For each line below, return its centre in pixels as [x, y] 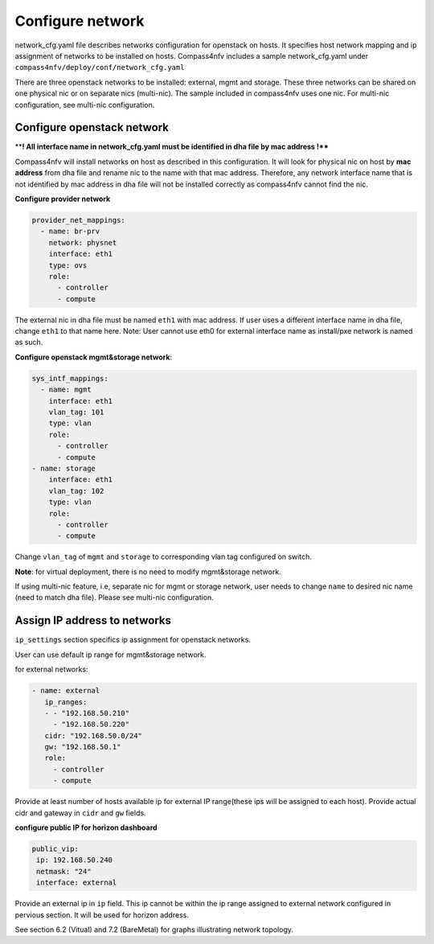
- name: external [66, 691]
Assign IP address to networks [93, 620]
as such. [29, 343]
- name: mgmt [66, 390]
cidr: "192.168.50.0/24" [93, 735]
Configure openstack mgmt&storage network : [94, 357]
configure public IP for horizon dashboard [86, 827]
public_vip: [55, 849]
